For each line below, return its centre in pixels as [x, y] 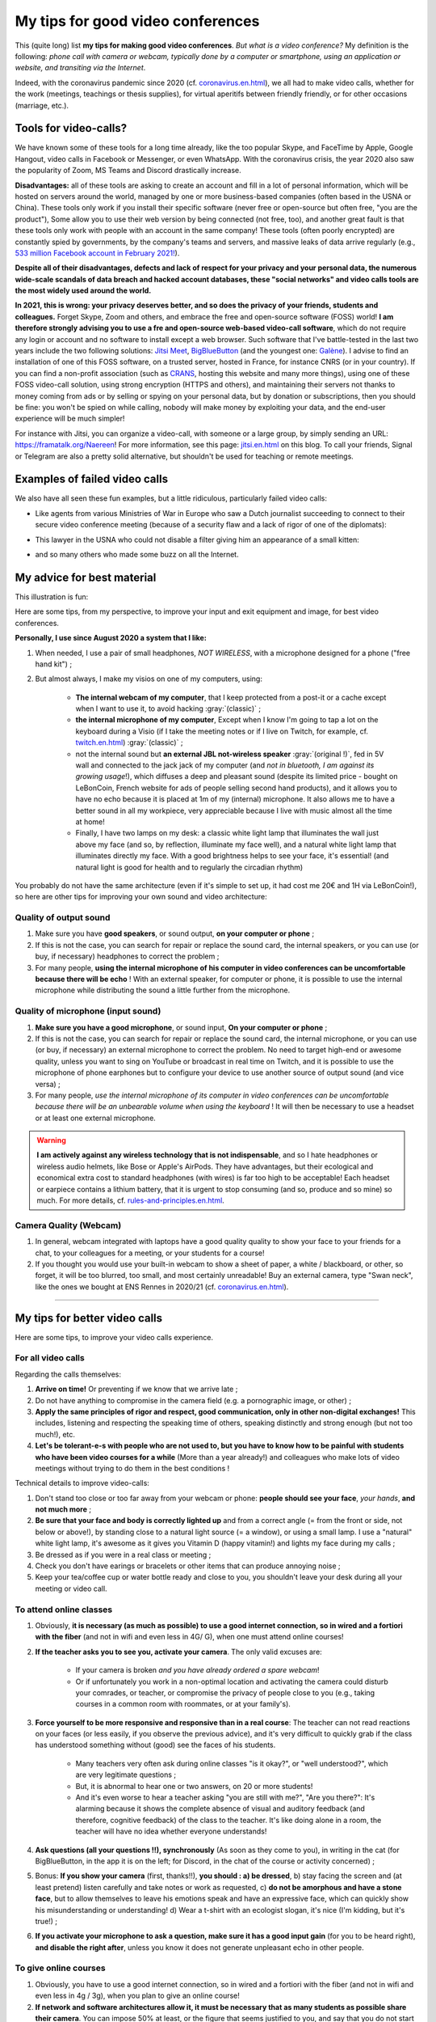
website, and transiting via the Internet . [80, 68]
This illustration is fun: [52, 596]
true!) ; [46, 1921]
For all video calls [50, 1358]
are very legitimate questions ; [126, 1775]
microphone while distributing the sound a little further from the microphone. [163, 990]
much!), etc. [55, 1434]
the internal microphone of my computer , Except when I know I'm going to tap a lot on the [227, 720]
